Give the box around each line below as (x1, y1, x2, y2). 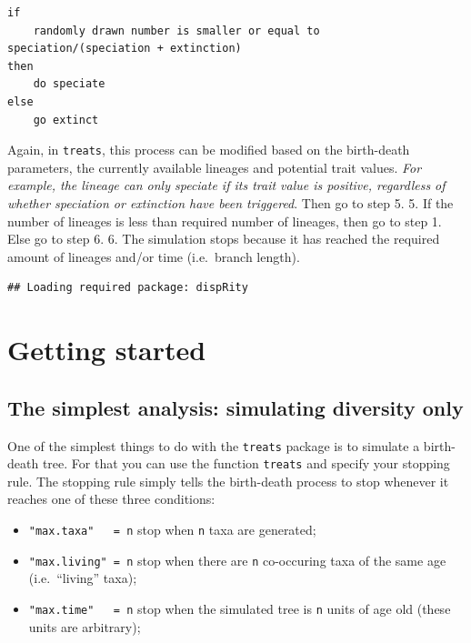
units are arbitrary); (28, 617, 141, 636)
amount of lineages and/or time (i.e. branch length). (7, 246, 300, 266)
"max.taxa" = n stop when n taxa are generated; (28, 520, 316, 539)
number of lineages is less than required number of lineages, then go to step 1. (7, 211, 442, 230)
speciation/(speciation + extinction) (7, 42, 242, 55)
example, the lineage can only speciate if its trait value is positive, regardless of (7, 176, 446, 195)
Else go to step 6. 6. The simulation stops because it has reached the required (7, 229, 440, 248)
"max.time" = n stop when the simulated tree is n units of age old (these (28, 598, 451, 618)
